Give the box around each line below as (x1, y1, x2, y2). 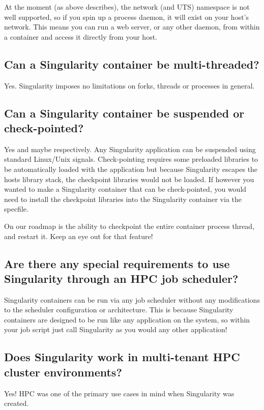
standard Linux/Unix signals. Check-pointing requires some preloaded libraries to (4, 154, 258, 164)
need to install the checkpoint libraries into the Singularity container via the (4, 193, 242, 204)
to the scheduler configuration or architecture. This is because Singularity (4, 304, 233, 315)
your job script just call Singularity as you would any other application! (4, 324, 227, 335)
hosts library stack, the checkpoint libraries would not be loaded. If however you (4, 173, 254, 184)
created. (4, 398, 29, 408)
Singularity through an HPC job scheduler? (4, 270, 239, 286)
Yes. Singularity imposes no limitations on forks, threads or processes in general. (4, 80, 255, 91)
